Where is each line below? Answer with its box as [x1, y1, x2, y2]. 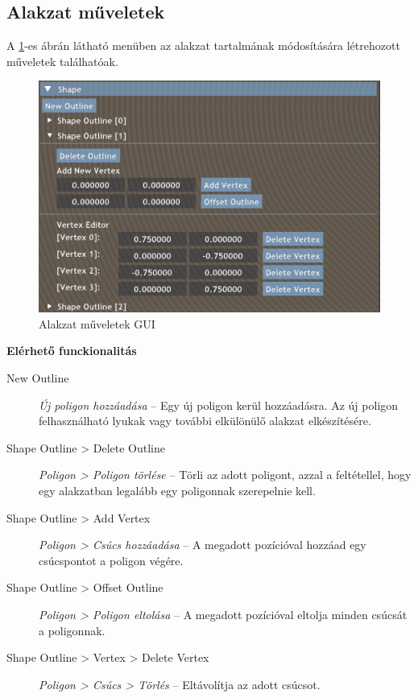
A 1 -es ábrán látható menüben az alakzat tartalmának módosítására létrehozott [6, 37, 400, 54]
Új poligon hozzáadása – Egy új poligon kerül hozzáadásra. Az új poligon [39, 396, 399, 413]
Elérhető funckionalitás [6, 342, 137, 359]
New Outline [6, 370, 69, 386]
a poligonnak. [39, 622, 106, 638]
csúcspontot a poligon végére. [39, 551, 184, 568]
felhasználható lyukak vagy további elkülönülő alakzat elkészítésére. [39, 412, 371, 429]
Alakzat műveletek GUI [39, 315, 155, 332]
